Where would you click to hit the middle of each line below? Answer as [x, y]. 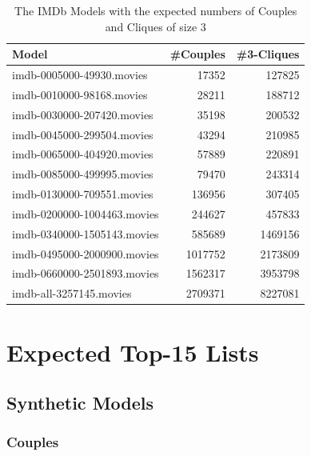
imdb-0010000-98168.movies [80, 94]
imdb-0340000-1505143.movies [86, 233]
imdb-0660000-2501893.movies [86, 273]
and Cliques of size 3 [155, 26]
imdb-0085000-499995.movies [83, 174]
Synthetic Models [80, 403]
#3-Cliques [268, 54]
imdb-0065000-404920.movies [83, 154]
